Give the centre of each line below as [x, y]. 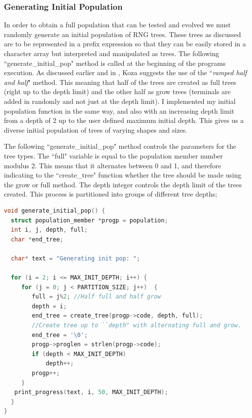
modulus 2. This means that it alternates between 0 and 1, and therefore [113, 165]
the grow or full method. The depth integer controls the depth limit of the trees [123, 184]
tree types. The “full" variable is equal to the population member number [114, 155]
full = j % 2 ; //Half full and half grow [97, 297]
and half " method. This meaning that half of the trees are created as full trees [120, 82]
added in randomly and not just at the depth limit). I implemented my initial [120, 101]
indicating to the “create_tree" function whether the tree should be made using [123, 175]
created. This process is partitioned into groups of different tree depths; [111, 194]
